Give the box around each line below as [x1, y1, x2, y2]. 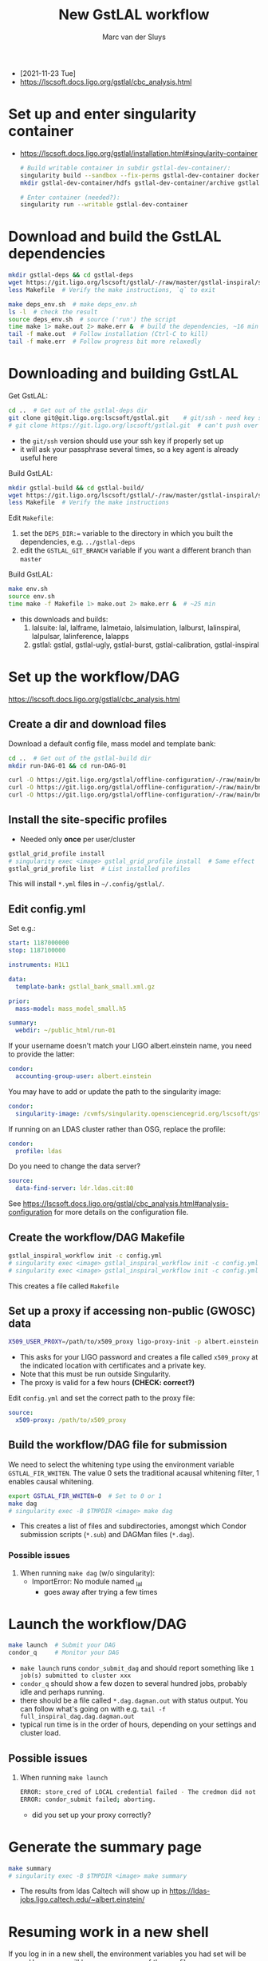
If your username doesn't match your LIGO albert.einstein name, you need [8, 1041, 253, 1051]
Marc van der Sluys [102, 32, 166, 42]
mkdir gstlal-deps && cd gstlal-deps [8, 271, 134, 279]
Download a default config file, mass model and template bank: [8, 738, 216, 749]
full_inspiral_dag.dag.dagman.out [19, 1713, 135, 1721]
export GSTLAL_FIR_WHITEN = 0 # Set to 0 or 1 [8, 1492, 162, 1500]
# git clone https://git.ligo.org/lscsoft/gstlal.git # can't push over [8, 421, 259, 429]
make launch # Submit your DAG [8, 1641, 116, 1649]
